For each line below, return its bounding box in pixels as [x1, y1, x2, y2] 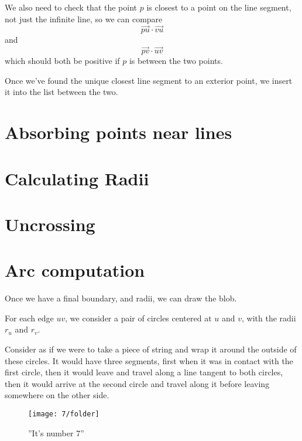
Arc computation [5, 258, 145, 282]
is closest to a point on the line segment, [146, 1, 291, 13]
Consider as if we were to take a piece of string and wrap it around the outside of [5, 343, 297, 355]
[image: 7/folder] [28, 410, 99, 418]
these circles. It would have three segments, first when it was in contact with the [5, 354, 293, 367]
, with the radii [242, 311, 296, 324]
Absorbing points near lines [5, 120, 232, 144]
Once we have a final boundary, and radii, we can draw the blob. [5, 292, 237, 304]
